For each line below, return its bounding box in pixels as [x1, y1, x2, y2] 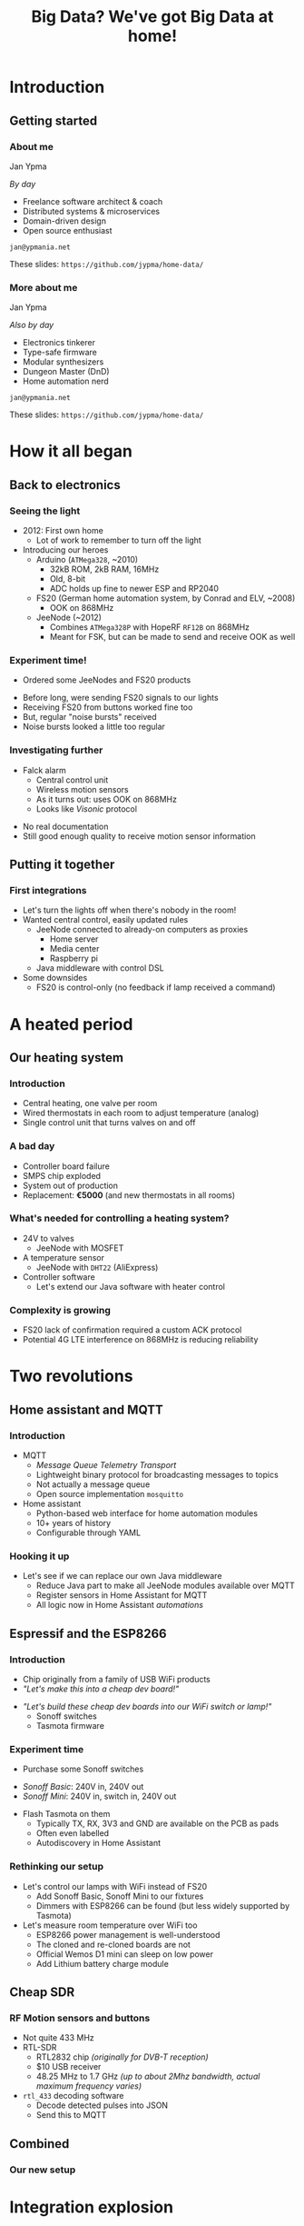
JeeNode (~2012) [35, 612, 103, 624]
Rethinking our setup [9, 1861, 104, 1873]
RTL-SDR [22, 2042, 57, 2053]
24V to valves [22, 1233, 74, 1243]
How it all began [9, 441, 133, 462]
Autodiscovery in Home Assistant [35, 1838, 162, 1849]
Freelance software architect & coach [22, 195, 163, 206]
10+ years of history [35, 1517, 112, 1528]
